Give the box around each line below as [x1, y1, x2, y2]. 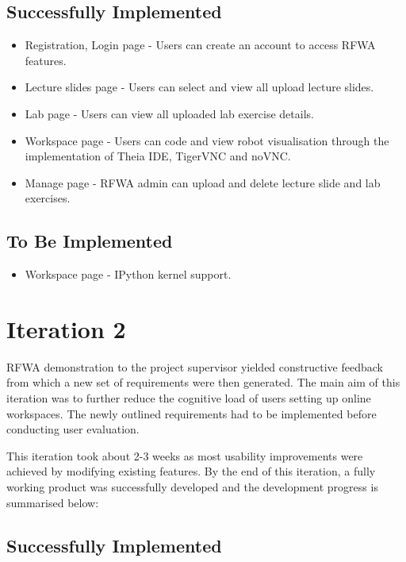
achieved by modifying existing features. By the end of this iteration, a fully [6, 463, 376, 479]
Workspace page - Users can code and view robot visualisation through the [25, 132, 389, 148]
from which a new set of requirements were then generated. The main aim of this [6, 374, 400, 391]
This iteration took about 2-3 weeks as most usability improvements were [6, 447, 363, 464]
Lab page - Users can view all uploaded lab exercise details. [25, 105, 314, 121]
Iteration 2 [6, 312, 126, 345]
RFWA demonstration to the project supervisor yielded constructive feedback [6, 358, 383, 375]
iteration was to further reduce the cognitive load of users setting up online [6, 390, 371, 406]
